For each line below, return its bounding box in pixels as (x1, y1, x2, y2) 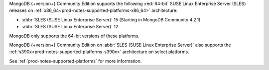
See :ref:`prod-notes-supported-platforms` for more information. (9, 58, 142, 64)
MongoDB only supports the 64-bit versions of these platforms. (9, 33, 139, 39)
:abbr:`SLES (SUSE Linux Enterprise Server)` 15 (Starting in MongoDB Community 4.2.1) (21, 16, 201, 22)
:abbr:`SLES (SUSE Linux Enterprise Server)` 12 (21, 24, 119, 30)
